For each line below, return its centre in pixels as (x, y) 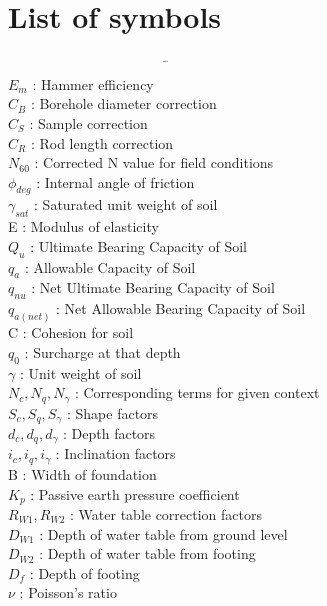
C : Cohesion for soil (71, 332)
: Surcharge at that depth (102, 351)
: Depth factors (109, 433)
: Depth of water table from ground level (163, 533)
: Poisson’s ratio (68, 592)
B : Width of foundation (82, 473)
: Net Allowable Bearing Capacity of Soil (181, 308)
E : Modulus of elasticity (83, 226)
